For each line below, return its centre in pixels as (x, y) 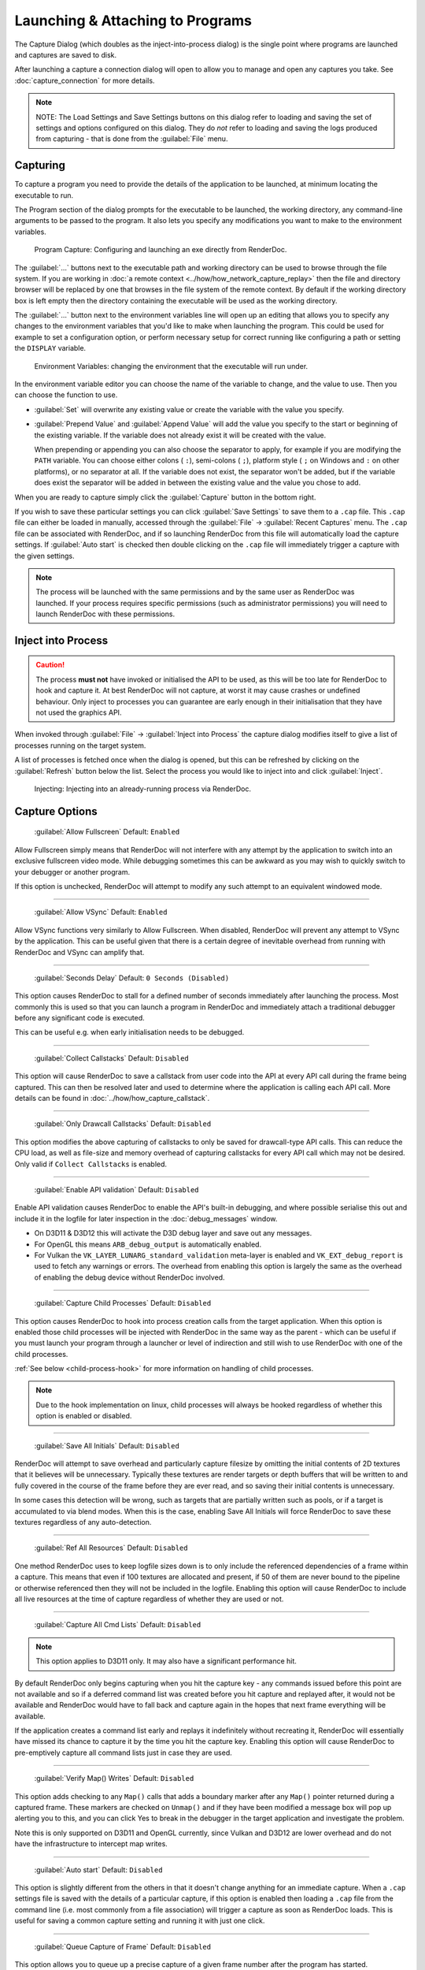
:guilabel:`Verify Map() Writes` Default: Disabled (114, 1779)
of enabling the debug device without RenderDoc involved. (129, 1277)
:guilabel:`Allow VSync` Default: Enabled (101, 912)
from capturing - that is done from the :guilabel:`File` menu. (132, 139)
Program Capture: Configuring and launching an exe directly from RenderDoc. (161, 250)
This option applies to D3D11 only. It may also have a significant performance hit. (166, 1661)
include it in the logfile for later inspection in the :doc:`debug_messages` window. (146, 1218)
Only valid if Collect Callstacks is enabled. (91, 1164)
